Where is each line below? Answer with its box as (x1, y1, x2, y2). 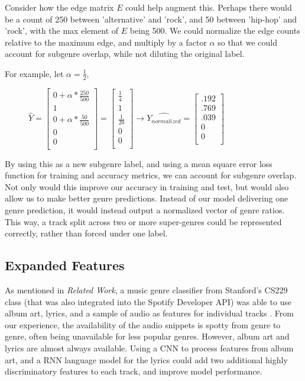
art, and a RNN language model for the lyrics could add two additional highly (5, 353, 288, 366)
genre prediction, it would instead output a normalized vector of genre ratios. (5, 204, 285, 216)
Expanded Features (5, 256, 125, 274)
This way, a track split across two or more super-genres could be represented (5, 215, 282, 228)
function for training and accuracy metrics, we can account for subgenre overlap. (5, 169, 297, 181)
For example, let (5, 67, 64, 79)
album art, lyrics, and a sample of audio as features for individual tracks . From (5, 307, 294, 319)
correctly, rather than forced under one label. (5, 227, 168, 239)
